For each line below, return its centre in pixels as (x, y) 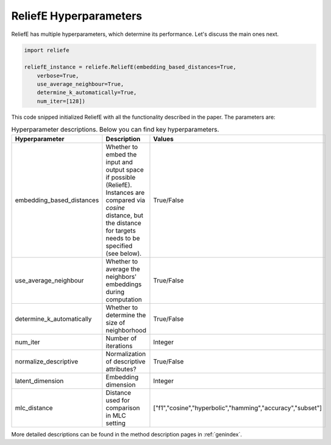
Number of (121, 338)
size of (116, 323)
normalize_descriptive (47, 361)
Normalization (126, 354)
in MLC (116, 415)
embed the (121, 154)
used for (118, 400)
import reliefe (47, 50)
